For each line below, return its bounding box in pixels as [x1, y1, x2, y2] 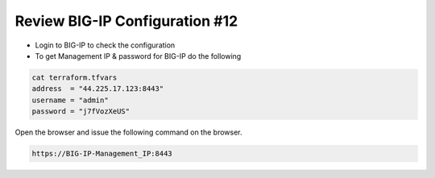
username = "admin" [31, 95, 109, 105]
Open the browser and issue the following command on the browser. [14, 127, 242, 137]
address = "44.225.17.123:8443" [31, 85, 164, 93]
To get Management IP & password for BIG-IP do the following [35, 51, 242, 60]
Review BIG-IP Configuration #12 [14, 12, 238, 30]
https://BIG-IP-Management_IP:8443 [31, 149, 172, 159]
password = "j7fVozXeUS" [31, 107, 130, 116]
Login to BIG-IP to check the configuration [35, 40, 176, 50]
